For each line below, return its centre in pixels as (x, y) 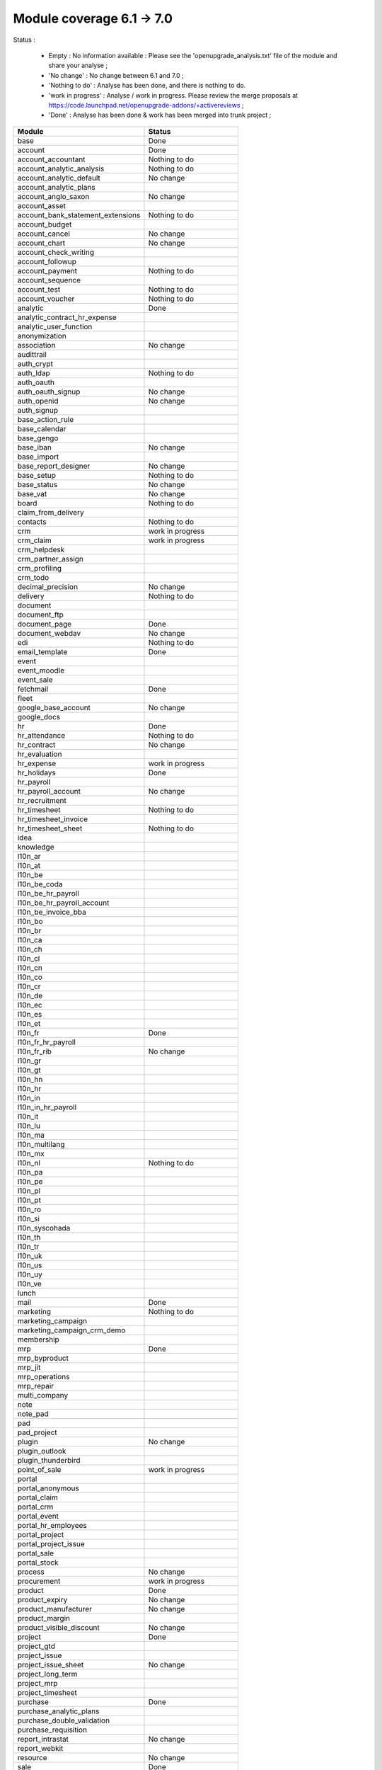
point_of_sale (39, 1469)
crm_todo (33, 577)
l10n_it (28, 1117)
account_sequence (49, 280)
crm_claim (35, 540)
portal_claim (37, 1497)
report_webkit (40, 1748)
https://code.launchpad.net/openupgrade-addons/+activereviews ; (146, 105)
